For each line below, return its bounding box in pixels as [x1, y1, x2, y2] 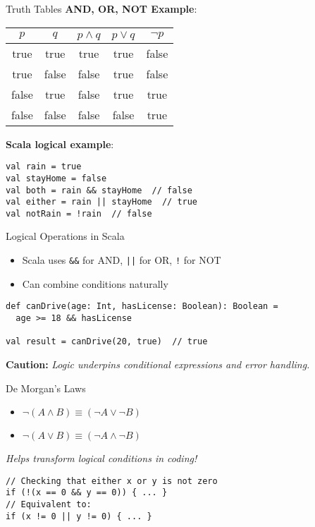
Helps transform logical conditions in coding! [6, 451, 197, 466]
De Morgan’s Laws [6, 380, 86, 395]
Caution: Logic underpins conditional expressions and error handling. [6, 356, 310, 371]
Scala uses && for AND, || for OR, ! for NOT [22, 253, 221, 267]
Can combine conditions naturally [22, 276, 168, 291]
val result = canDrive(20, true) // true [6, 337, 208, 347]
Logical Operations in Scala [6, 229, 125, 243]
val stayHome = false [6, 173, 107, 183]
